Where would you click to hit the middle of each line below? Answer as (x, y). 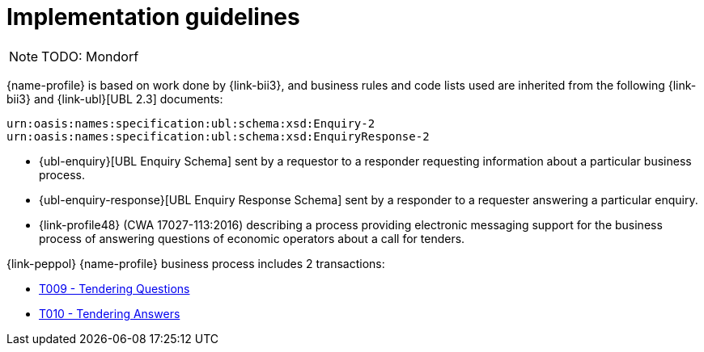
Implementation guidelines (153, 17)
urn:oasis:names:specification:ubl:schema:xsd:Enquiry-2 (191, 123)
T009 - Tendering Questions (115, 288)
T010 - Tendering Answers (110, 313)
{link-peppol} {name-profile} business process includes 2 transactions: (196, 263)
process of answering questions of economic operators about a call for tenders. (252, 238)
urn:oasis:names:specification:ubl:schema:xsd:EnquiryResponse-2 (218, 136)
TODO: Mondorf (90, 56)
